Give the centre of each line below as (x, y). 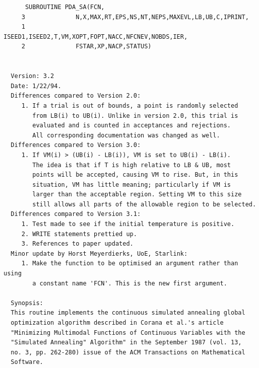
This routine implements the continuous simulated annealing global (128, 313)
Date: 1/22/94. (36, 86)
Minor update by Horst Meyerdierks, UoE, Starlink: (99, 253)
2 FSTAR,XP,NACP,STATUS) (86, 47)
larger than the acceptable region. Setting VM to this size (137, 195)
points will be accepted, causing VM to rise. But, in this (135, 175)
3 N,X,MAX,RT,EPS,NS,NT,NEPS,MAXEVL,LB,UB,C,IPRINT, (135, 17)
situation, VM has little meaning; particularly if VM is (132, 185)
